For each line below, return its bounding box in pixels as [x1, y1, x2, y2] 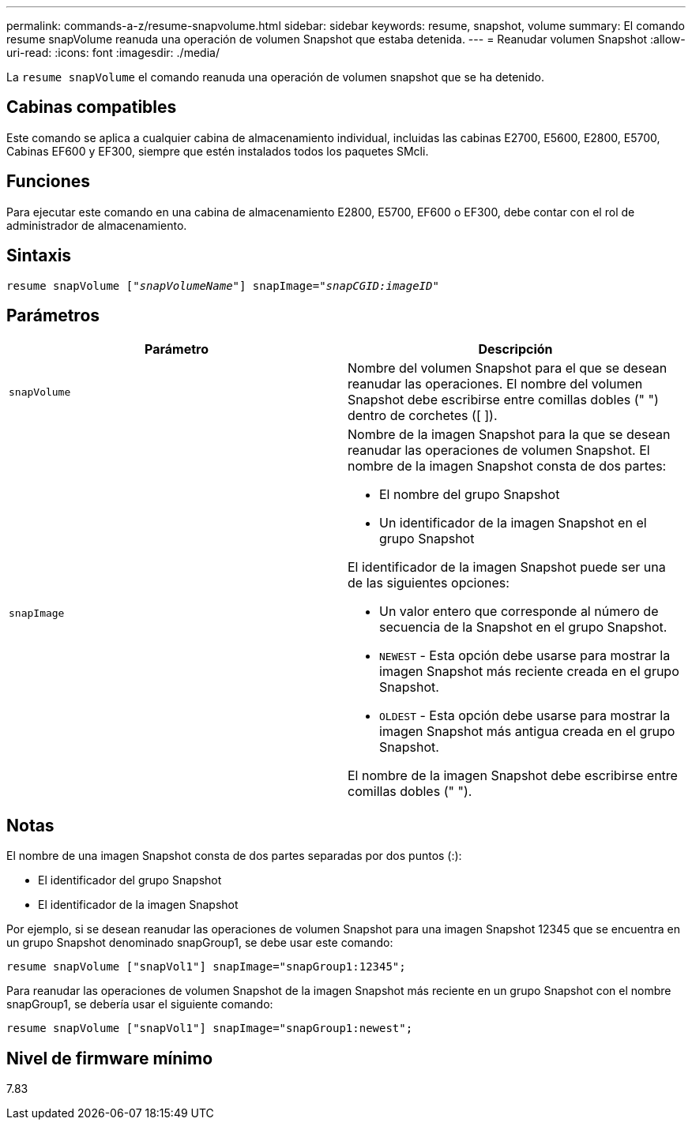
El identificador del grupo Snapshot [38, 873, 222, 888]
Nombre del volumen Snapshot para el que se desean [348, 360, 668, 377]
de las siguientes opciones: [348, 575, 510, 591]
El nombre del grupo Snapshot [379, 486, 560, 503]
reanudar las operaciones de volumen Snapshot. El [348, 442, 650, 459]
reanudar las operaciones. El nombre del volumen [348, 376, 643, 392]
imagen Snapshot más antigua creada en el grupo [379, 723, 675, 740]
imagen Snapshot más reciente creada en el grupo [379, 663, 679, 680]
